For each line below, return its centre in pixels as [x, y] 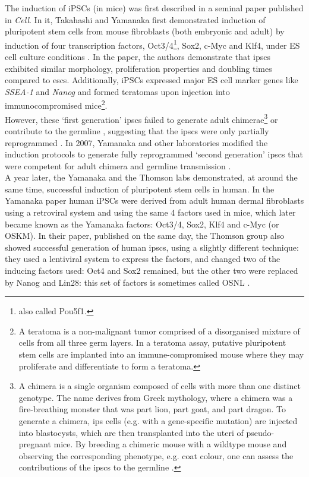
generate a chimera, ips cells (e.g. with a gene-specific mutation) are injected [158, 420]
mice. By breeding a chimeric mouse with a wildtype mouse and [170, 444]
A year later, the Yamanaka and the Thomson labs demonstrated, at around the [151, 177]
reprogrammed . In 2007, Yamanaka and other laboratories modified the [136, 142]
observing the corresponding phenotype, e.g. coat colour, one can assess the [156, 455]
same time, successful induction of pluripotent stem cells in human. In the [140, 189]
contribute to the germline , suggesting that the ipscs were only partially [137, 130]
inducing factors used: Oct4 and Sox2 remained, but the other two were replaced [152, 271]
